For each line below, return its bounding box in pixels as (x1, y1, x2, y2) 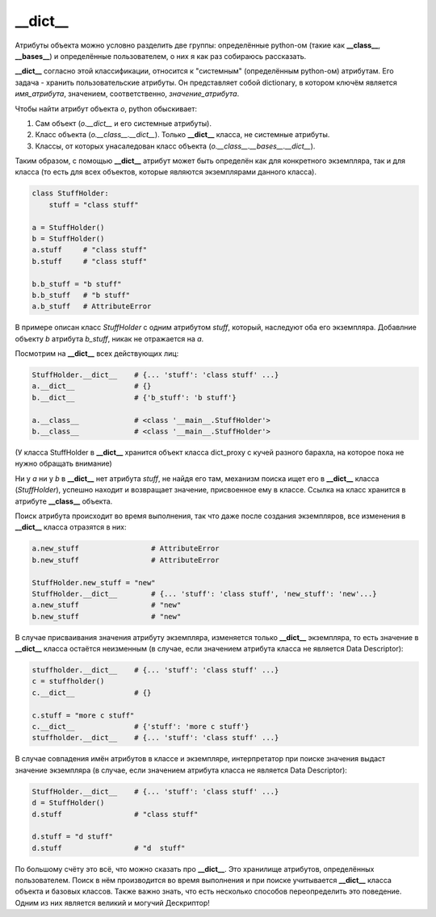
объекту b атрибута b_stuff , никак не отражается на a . (15, 333, 204, 343)
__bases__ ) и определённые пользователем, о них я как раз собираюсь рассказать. (15, 51, 307, 61)
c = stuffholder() (31, 676, 105, 686)
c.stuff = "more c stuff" (31, 710, 135, 720)
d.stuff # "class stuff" (31, 810, 199, 819)
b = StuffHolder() (31, 234, 105, 243)
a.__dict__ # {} (31, 382, 152, 391)
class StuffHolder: (31, 189, 109, 198)
